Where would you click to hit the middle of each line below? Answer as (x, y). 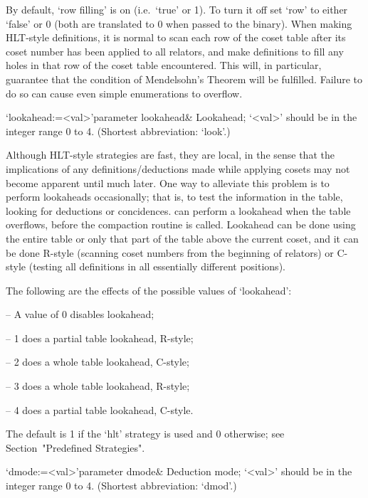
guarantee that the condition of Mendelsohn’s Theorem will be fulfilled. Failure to (184, 79)
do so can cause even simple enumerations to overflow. (124, 93)
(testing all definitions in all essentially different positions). (157, 266)
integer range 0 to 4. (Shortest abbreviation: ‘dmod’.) (121, 486)
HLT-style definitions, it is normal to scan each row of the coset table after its (176, 37)
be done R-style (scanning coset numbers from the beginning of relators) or (170, 252)
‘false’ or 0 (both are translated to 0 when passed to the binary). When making (179, 23)
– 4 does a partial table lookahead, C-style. (100, 409)
